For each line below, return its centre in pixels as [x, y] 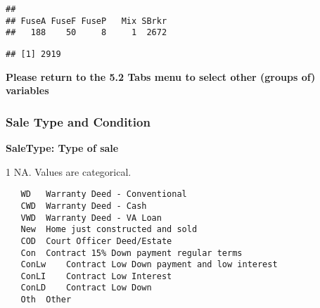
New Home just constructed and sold [109, 230]
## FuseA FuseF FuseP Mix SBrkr [87, 21]
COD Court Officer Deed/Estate [96, 241]
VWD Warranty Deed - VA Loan [91, 218]
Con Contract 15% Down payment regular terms [132, 253]
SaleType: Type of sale [62, 148]
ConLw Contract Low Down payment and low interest [149, 265]
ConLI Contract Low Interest [96, 276]
